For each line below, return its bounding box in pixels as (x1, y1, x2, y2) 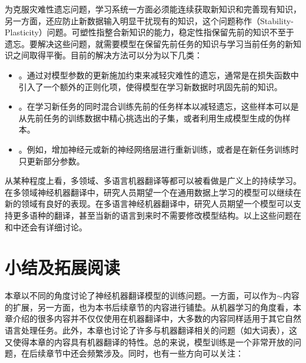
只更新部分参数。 (18, 154, 85, 167)
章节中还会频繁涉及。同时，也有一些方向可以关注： (45, 347, 244, 359)
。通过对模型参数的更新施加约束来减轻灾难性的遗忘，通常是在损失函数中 (18, 68, 299, 81)
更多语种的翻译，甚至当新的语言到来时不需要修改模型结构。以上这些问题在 (12, 209, 301, 221)
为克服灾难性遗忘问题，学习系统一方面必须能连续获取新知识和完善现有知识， (5, 3, 301, 15)
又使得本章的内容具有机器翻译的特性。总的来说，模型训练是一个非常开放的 (5, 335, 293, 348)
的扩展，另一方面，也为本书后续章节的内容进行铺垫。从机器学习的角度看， (5, 301, 293, 313)
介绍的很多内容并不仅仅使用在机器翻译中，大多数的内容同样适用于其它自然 (12, 312, 301, 325)
